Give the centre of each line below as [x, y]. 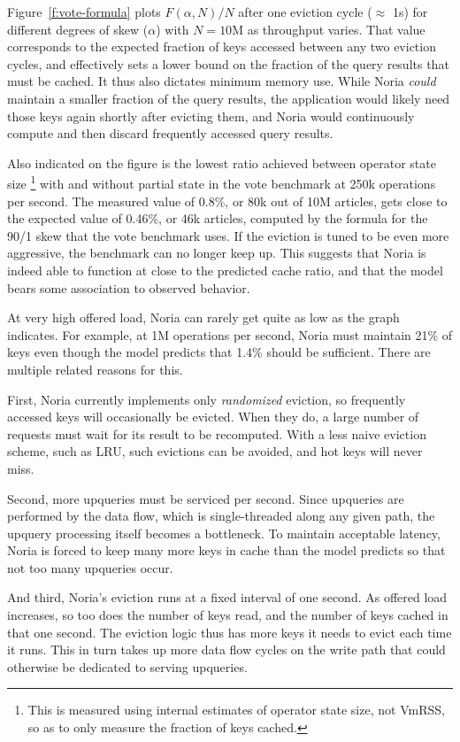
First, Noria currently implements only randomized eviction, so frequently [207, 399]
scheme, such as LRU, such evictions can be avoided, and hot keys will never [215, 451]
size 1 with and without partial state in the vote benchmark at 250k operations [222, 182]
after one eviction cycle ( [305, 12]
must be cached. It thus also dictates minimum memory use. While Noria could [222, 81]
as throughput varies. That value [336, 29]
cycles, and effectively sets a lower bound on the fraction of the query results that [228, 63]
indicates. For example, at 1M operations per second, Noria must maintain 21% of [230, 334]
